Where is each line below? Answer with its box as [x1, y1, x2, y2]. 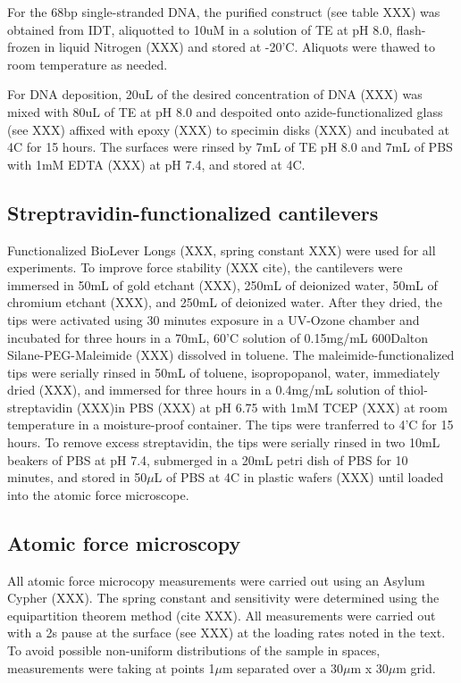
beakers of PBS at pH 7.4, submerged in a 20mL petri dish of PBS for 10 [7, 450, 408, 469]
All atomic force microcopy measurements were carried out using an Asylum [7, 571, 425, 589]
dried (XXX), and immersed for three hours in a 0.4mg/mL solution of [7, 380, 395, 399]
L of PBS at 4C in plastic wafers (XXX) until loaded [154, 468, 444, 487]
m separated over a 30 [222, 658, 343, 677]
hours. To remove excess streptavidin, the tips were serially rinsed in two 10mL [7, 433, 440, 452]
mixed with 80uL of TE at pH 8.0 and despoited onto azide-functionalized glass [7, 102, 443, 121]
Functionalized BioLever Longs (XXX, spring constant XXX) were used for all [7, 240, 436, 259]
